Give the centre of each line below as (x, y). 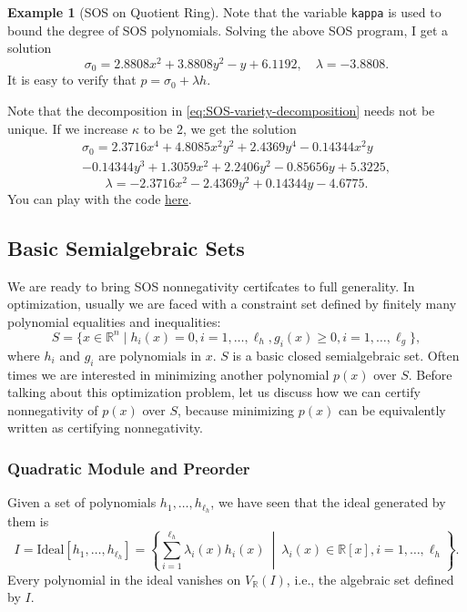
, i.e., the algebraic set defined (370, 579)
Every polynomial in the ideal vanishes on (124, 579)
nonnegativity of (53, 409)
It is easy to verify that (72, 80)
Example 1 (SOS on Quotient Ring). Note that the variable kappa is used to (224, 12)
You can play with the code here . (100, 198)
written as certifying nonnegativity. (105, 428)
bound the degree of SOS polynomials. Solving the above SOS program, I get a (228, 30)
